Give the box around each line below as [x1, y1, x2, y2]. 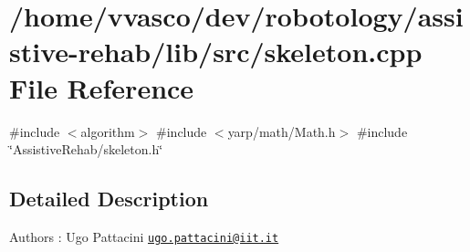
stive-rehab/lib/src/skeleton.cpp [9, 33, 423, 70]
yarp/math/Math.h [227, 121, 336, 141]
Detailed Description [9, 184, 209, 213]
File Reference [9, 68, 194, 106]
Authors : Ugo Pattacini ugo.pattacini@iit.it [9, 226, 279, 246]
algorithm [80, 121, 135, 141]
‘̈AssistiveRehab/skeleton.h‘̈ [9, 140, 163, 159]
